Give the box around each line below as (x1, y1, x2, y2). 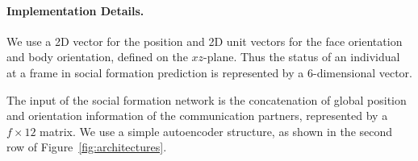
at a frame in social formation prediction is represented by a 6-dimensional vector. (6, 64, 412, 80)
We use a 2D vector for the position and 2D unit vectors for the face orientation (6, 32, 403, 49)
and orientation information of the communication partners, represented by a (6, 107, 388, 124)
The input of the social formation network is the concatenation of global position (6, 91, 407, 108)
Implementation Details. (6, 2, 144, 19)
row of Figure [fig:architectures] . (6, 138, 167, 155)
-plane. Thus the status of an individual (203, 48, 400, 65)
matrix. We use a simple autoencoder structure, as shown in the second (40, 122, 393, 139)
